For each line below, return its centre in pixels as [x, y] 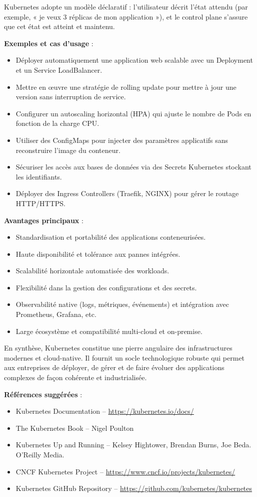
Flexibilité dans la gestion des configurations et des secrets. [106, 287]
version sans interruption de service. [71, 97]
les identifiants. [39, 176]
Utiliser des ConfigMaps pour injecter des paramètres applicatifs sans [122, 140]
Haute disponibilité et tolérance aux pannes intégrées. [98, 254]
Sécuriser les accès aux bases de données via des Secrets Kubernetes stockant [133, 167]
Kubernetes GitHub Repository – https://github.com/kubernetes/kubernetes [134, 488]
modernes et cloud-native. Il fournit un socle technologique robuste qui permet [124, 357]
